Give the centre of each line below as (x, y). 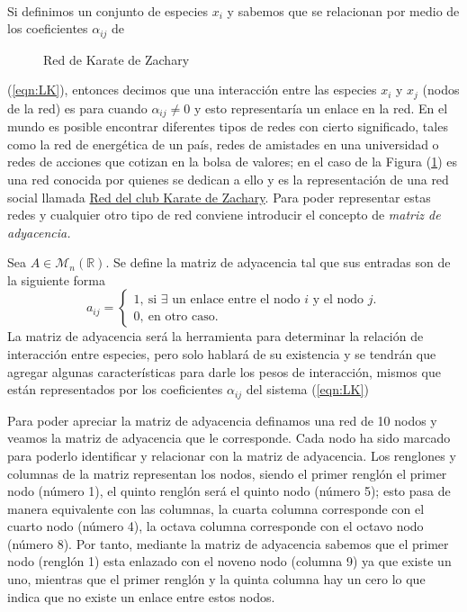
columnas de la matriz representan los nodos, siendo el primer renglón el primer (227, 473)
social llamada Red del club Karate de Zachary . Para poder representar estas (219, 197)
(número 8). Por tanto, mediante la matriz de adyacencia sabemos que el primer (228, 543)
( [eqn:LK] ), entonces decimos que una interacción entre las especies (192, 90)
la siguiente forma (57, 279)
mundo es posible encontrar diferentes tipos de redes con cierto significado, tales (228, 126)
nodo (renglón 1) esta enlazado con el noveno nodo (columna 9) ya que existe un (229, 561)
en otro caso (181, 317)
